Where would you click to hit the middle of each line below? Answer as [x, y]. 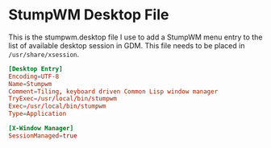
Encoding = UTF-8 [34, 76]
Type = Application [38, 114]
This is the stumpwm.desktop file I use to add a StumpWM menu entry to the [135, 37]
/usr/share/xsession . [44, 54]
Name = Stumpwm [30, 84]
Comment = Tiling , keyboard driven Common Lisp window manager [113, 91]
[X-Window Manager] [41, 129]
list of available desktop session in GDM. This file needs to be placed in [127, 45]
